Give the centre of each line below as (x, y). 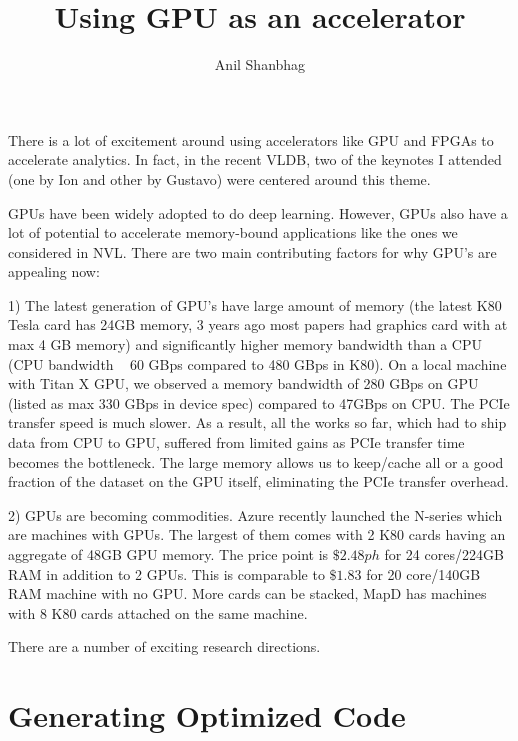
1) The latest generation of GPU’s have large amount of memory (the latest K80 (255, 304)
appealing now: (54, 271)
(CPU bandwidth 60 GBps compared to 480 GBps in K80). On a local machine (257, 363)
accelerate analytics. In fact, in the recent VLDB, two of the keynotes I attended (255, 159)
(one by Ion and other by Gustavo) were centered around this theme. (219, 178)
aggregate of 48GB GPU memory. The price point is (168, 554)
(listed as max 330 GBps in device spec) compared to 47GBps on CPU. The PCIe (259, 402)
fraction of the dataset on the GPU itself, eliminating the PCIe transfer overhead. (258, 481)
